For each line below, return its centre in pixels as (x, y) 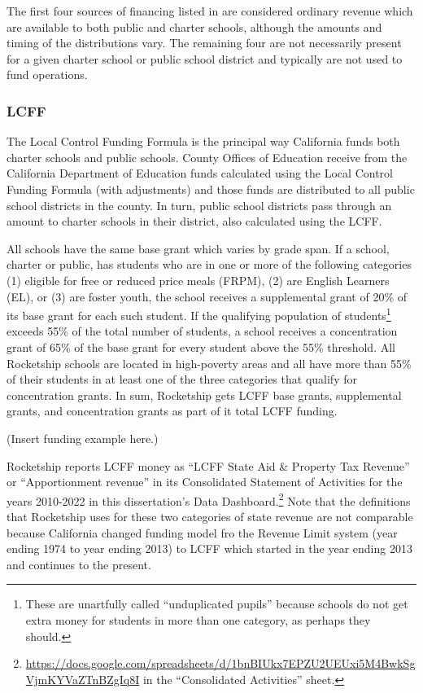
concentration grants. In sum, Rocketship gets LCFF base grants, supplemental (204, 395)
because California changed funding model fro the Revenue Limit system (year (202, 532)
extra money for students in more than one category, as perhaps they (198, 619)
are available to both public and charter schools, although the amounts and (194, 26)
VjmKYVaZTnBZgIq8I (83, 679)
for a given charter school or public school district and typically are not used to (205, 58)
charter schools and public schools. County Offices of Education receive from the (207, 157)
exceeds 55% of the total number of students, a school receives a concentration (202, 331)
